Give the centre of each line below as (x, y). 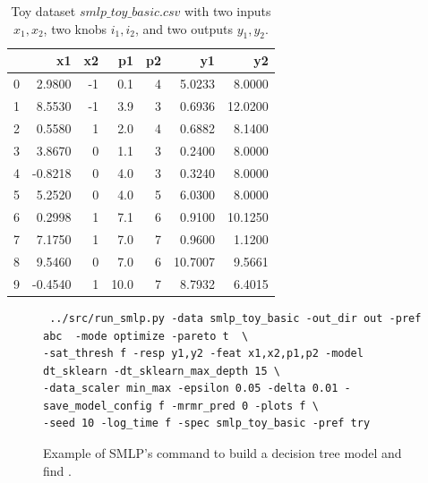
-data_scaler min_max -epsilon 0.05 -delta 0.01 (191, 389)
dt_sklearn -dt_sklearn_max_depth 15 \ (162, 371)
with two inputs (228, 11)
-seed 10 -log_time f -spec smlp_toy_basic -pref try (207, 424)
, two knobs (75, 28)
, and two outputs (184, 28)
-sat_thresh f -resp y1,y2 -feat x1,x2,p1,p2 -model (203, 354)
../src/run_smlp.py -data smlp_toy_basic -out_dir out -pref (235, 318)
